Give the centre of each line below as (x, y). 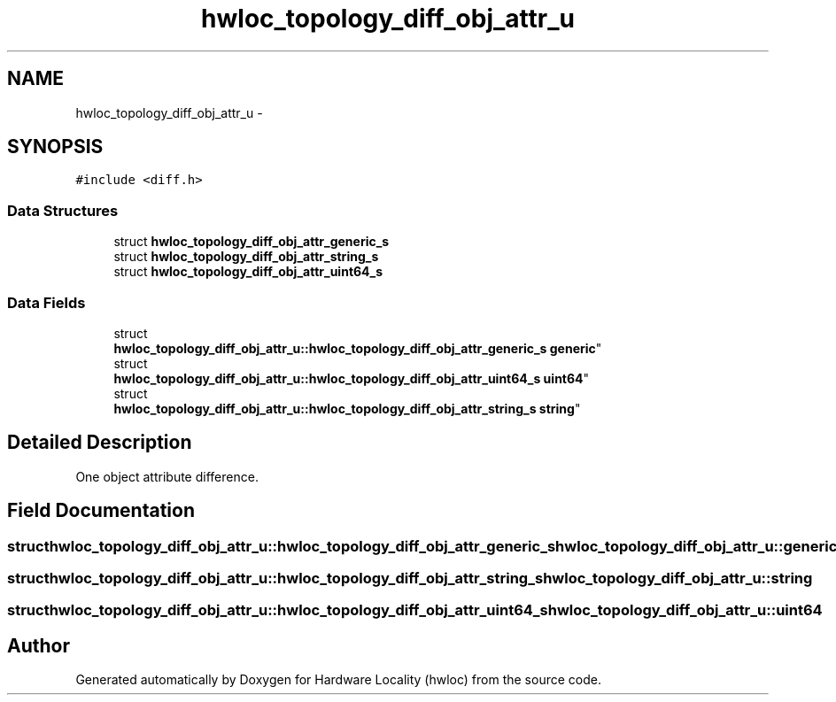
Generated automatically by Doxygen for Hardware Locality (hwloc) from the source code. (338, 680)
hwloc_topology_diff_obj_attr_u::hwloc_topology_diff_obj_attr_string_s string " (347, 408)
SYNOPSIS (55, 147)
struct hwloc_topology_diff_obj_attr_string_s (246, 257)
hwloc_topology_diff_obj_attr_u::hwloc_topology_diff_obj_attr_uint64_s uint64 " (352, 378)
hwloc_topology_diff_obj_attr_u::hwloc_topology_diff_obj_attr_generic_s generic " (358, 348)
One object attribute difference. (167, 476)
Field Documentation (101, 511)
